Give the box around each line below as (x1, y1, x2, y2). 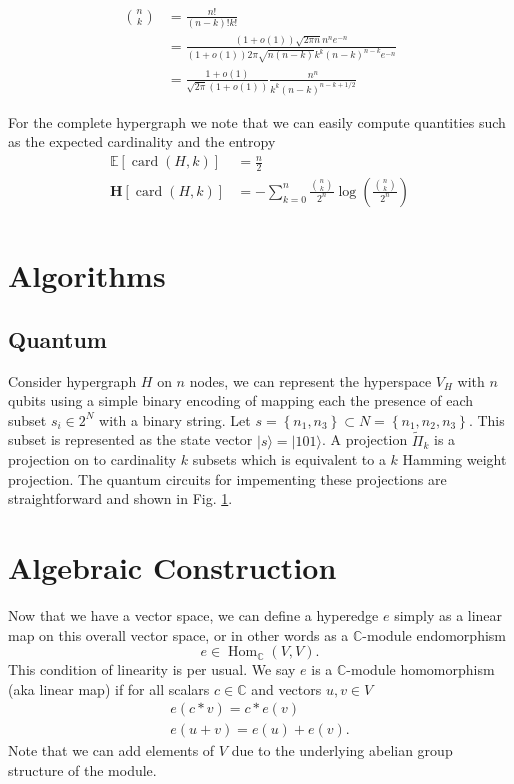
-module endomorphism (362, 624, 506, 645)
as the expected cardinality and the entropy (8, 131, 276, 152)
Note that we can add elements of (8, 740, 215, 761)
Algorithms (8, 255, 166, 296)
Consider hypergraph (8, 370, 137, 391)
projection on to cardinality (8, 449, 177, 470)
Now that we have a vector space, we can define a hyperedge (8, 605, 379, 625)
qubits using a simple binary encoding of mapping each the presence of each (8, 390, 474, 411)
